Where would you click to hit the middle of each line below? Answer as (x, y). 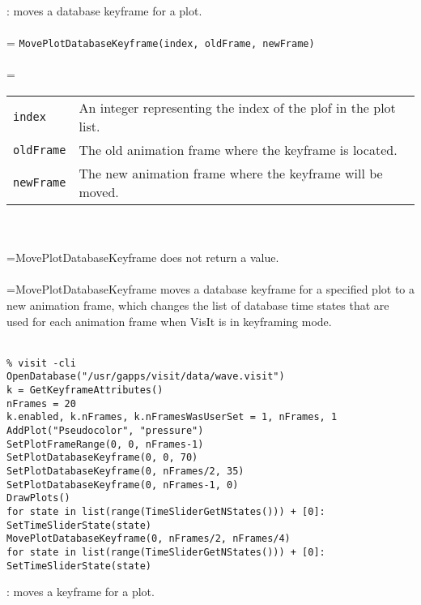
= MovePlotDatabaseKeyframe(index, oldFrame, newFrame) (161, 43)
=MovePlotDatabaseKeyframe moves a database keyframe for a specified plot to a (210, 289)
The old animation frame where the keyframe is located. (238, 150)
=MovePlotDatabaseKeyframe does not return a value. (143, 257)
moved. (99, 192)
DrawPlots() (38, 498)
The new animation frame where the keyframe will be (231, 174)
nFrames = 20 (41, 403)
